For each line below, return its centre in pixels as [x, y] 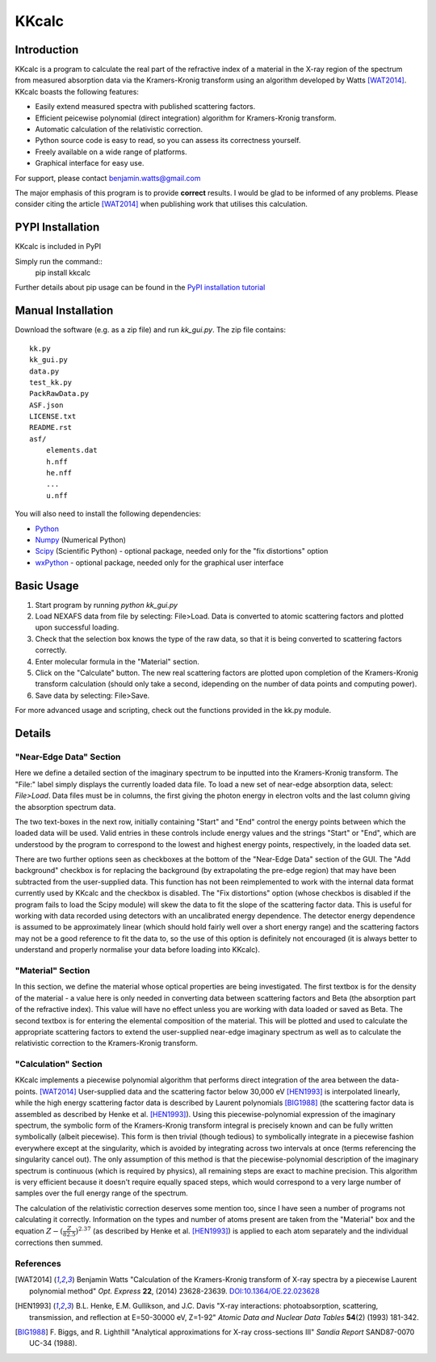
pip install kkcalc [63, 273]
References [38, 1263]
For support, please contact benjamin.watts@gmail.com [108, 178]
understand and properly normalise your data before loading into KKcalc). [137, 950]
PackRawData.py [59, 394]
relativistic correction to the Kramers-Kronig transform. [106, 1044]
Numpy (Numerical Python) [81, 540]
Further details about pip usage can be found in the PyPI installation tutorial [140, 288]
